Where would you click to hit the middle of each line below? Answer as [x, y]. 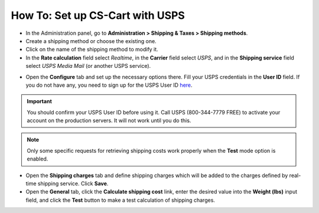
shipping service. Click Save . [73, 183]
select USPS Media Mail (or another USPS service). [88, 66]
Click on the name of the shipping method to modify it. [92, 50]
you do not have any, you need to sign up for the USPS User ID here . [109, 85]
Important [40, 101]
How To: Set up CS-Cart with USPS [98, 15]
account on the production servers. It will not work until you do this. [109, 120]
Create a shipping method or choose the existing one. [91, 41]
